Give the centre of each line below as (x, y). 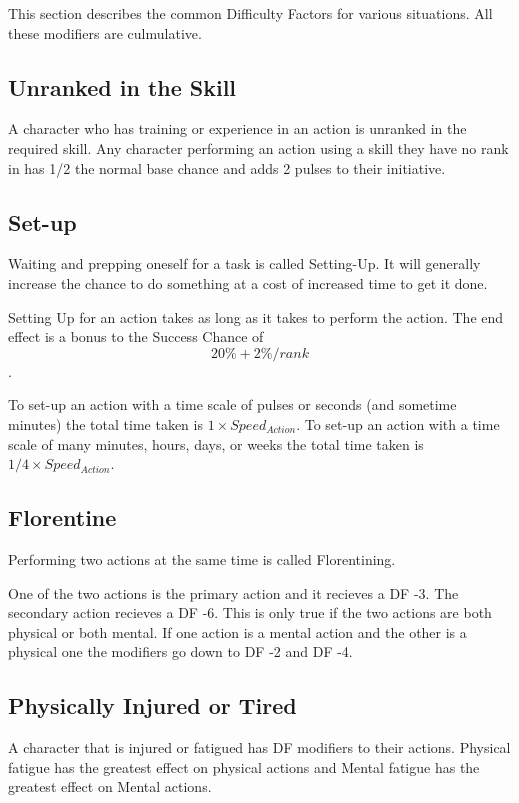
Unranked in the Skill (122, 86)
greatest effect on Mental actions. (110, 786)
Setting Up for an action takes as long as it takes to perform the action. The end (256, 316)
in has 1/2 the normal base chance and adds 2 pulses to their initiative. (227, 167)
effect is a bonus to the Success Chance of (136, 336)
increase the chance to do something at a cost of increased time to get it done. (248, 282)
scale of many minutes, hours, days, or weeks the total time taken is (216, 443)
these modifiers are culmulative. (105, 32)
